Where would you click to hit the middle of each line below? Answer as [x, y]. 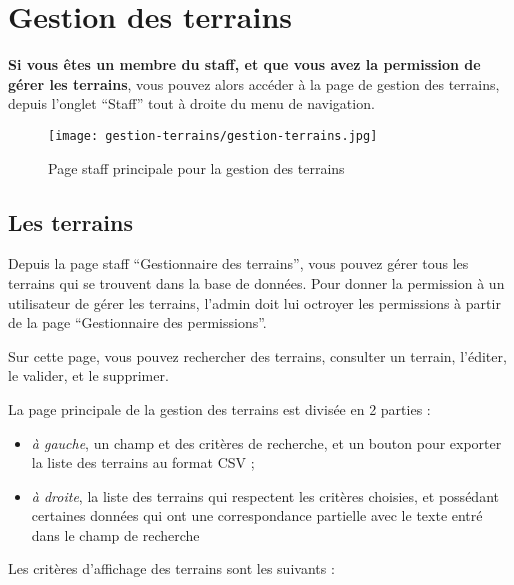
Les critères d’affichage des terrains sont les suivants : [171, 568]
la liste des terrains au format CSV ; [143, 462]
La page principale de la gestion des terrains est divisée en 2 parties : [219, 408]
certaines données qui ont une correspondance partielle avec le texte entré [257, 515]
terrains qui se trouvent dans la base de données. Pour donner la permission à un [256, 282]
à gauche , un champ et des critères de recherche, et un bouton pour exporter [266, 442]
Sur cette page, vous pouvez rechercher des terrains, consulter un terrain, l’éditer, [257, 355]
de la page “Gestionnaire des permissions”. [137, 322]
